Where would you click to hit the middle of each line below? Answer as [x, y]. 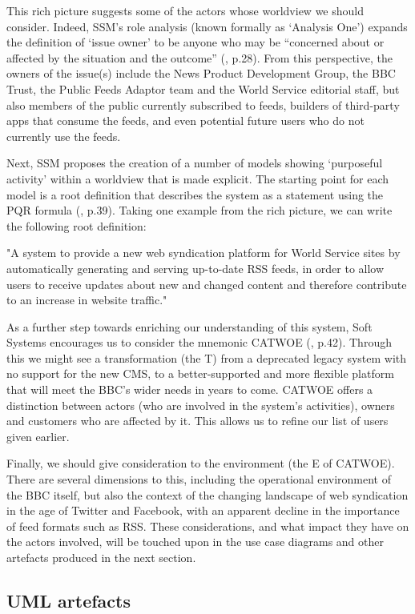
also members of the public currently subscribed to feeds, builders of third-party [203, 104]
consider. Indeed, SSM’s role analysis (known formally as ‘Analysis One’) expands [207, 26]
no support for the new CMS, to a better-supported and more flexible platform [200, 373]
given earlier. [38, 436]
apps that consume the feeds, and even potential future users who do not [185, 120]
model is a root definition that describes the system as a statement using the [195, 194]
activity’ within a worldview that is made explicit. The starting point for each [198, 178]
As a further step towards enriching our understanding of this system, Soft [189, 326]
